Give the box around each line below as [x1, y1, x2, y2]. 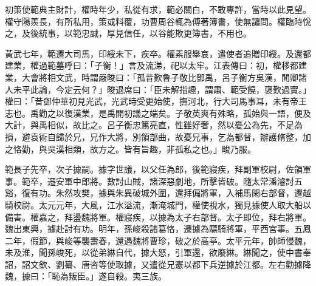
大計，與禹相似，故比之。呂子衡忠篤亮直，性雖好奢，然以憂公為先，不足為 [5, 118, 303, 131]
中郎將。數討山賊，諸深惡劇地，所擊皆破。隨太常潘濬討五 [72, 174, 303, 187]
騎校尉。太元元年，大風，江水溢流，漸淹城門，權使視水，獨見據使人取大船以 [5, 198, 311, 211]
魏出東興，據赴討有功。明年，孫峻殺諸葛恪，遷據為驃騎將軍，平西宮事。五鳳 [5, 222, 311, 235]
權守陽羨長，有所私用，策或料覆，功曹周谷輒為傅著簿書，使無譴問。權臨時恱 [5, 15, 311, 27]
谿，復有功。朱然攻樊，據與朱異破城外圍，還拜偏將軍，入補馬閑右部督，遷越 [5, 186, 311, 199]
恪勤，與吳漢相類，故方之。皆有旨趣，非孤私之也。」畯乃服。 [13, 142, 256, 155]
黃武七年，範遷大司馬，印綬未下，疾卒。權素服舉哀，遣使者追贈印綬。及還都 [5, 47, 311, 60]
